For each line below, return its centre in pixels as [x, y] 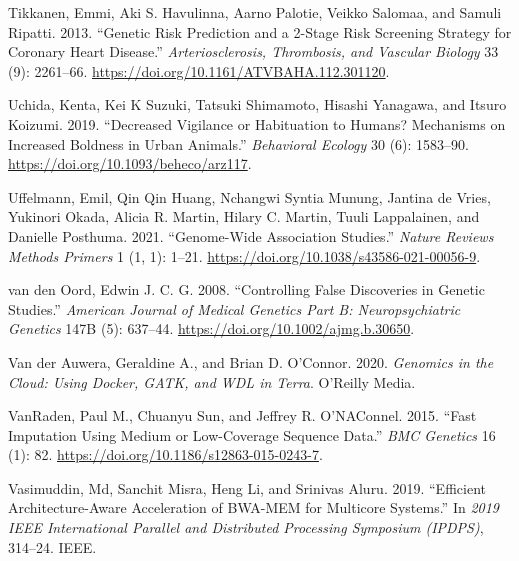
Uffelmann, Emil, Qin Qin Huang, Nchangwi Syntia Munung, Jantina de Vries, [249, 196]
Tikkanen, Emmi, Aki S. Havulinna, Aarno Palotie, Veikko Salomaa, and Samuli [255, 12]
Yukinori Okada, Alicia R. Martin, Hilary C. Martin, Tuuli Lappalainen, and [244, 216]
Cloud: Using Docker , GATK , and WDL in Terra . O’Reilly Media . [212, 381]
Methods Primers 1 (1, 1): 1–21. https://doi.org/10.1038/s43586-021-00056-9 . [244, 255]
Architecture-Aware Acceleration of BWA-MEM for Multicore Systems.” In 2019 [254, 507]
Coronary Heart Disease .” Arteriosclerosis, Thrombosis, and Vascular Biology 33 [253, 51]
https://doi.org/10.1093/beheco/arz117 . [130, 163]
